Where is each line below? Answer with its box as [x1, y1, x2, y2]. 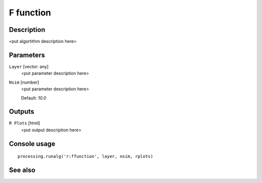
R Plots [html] [9, 120, 40, 126]
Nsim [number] [9, 79, 39, 85]
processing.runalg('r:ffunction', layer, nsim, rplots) [17, 154, 153, 159]
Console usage [9, 140, 56, 148]
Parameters [9, 51, 45, 59]
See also [9, 166, 36, 174]
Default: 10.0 [21, 95, 47, 101]
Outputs [9, 108, 34, 116]
